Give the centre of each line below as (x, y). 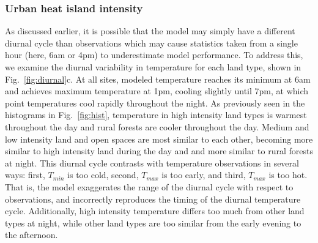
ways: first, (25, 175)
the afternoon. (31, 235)
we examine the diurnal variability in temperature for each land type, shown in (153, 67)
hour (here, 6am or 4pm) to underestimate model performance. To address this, (154, 55)
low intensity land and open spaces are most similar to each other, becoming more (159, 139)
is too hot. (288, 175)
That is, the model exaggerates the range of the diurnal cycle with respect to (149, 186)
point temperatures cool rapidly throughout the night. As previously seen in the (155, 103)
